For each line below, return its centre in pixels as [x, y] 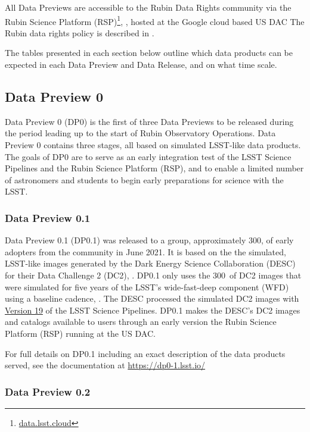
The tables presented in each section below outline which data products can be [149, 53]
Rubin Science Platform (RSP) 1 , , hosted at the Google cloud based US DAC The [155, 20]
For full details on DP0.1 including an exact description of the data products [145, 353]
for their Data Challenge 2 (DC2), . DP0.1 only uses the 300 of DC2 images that [153, 275]
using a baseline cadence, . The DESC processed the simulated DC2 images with [152, 298]
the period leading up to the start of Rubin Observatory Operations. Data [140, 133]
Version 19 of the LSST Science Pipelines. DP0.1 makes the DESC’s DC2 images [153, 310]
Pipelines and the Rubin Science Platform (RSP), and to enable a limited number [154, 168]
